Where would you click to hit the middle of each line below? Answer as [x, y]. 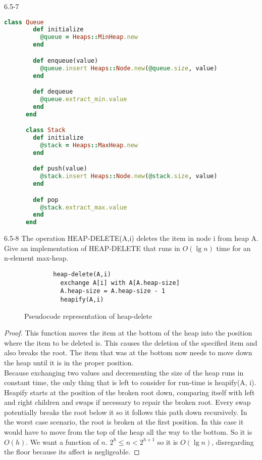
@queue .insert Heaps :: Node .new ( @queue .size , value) [129, 68]
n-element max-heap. [36, 258]
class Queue [24, 22]
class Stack [45, 130]
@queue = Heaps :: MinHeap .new [89, 37]
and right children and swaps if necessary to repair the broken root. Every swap [127, 402]
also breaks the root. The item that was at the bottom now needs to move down [128, 352]
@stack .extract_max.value [84, 207]
